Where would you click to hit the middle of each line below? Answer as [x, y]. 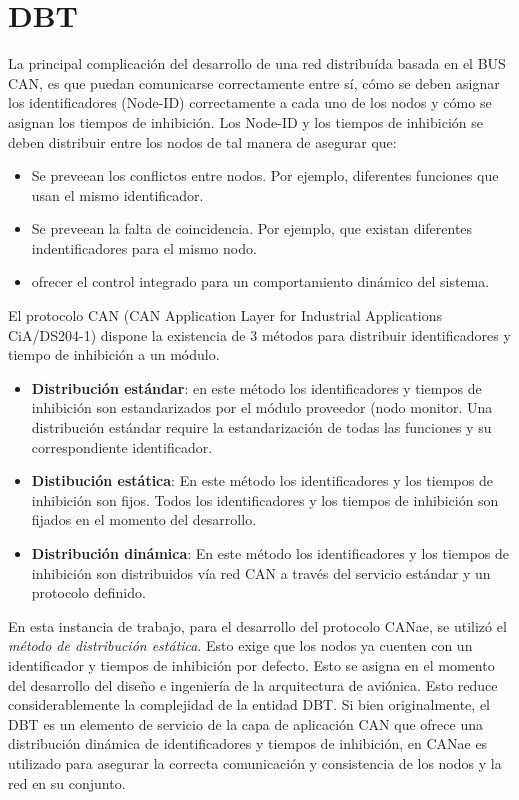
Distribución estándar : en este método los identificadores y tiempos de [256, 387]
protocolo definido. [88, 592]
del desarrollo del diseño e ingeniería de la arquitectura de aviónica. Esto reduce [253, 684]
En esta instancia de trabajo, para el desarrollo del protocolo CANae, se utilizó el [257, 625]
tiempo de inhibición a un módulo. [114, 354]
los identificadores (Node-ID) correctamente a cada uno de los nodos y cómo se [250, 102]
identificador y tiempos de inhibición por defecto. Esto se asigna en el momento [251, 664]
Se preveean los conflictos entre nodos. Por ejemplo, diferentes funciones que [265, 175]
